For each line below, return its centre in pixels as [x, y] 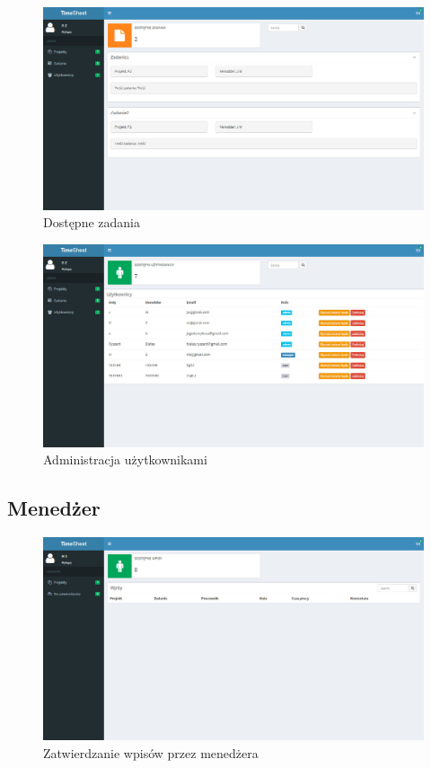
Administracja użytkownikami [125, 459]
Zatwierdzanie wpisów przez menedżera [151, 752]
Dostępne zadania [92, 222]
